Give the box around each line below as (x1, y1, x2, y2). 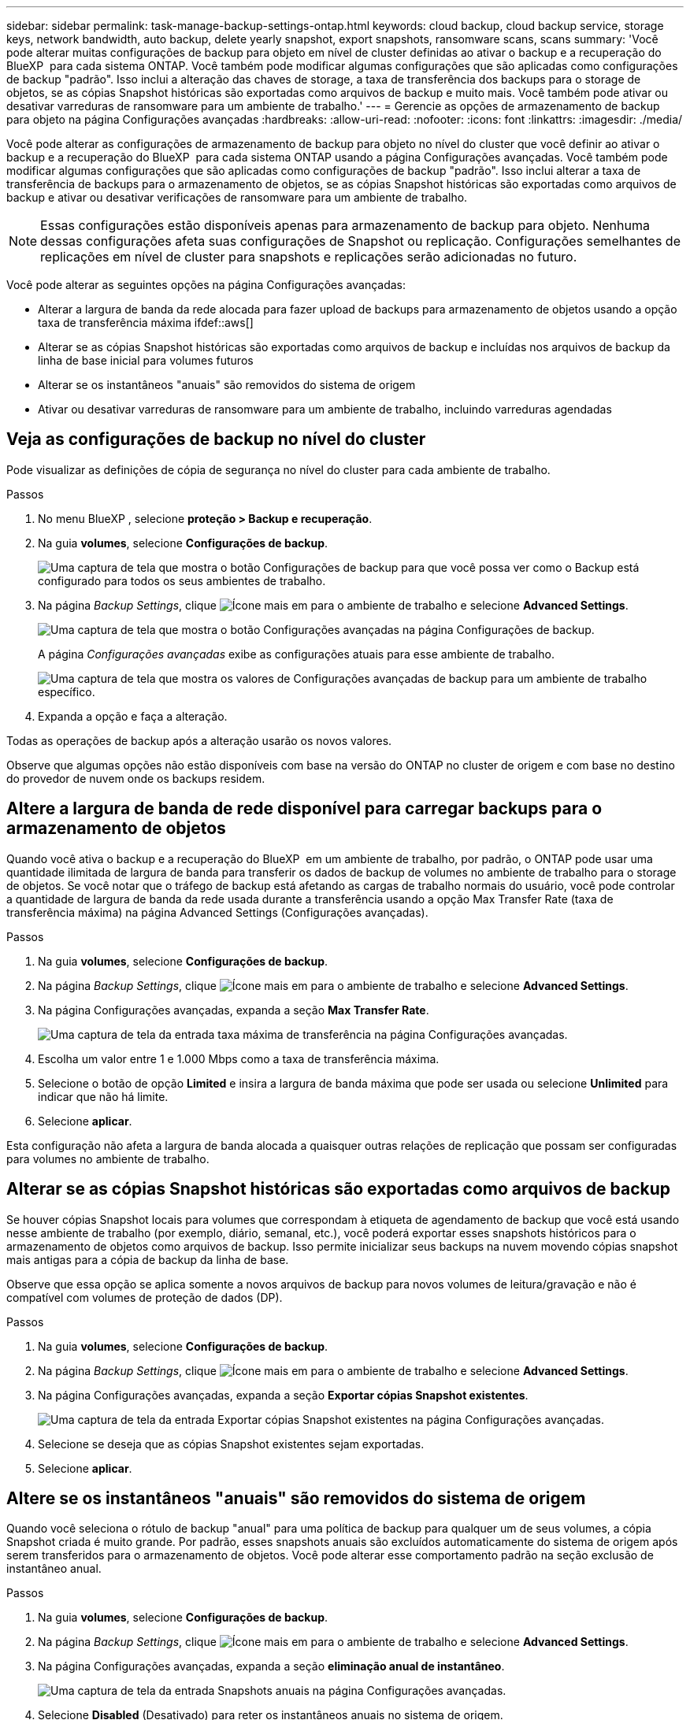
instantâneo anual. (6, 1562, 102, 1576)
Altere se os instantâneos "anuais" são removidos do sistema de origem (6, 1488, 586, 1508)
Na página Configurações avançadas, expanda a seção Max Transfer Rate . (38, 1003, 429, 1017)
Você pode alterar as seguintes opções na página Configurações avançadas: (6, 278, 406, 291)
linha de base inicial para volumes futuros (38, 354, 254, 367)
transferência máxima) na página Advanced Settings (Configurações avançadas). (6, 905, 428, 919)
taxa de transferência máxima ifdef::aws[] (38, 316, 254, 329)
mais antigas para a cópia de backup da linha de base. (6, 1252, 289, 1266)
